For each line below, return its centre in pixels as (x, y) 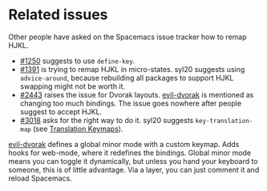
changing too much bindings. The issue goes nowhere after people (131, 103)
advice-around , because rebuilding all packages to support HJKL (127, 78)
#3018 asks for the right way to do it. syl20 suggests (107, 120)
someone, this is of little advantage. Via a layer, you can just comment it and (134, 169)
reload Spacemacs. (40, 178)
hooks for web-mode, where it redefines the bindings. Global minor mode (129, 153)
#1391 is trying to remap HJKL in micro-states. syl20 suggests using (132, 69)
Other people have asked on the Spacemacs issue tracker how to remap (127, 37)
